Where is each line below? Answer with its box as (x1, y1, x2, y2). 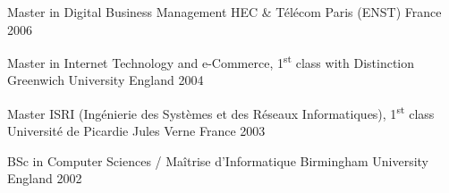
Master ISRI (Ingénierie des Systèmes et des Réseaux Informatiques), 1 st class (7, 102, 435, 122)
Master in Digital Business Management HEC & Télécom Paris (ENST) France (7, 3, 442, 21)
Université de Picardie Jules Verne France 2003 (7, 122, 266, 140)
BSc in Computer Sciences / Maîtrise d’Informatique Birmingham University (7, 151, 429, 170)
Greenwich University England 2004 (7, 71, 204, 89)
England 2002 (7, 169, 82, 188)
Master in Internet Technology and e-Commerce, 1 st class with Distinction (7, 51, 414, 71)
